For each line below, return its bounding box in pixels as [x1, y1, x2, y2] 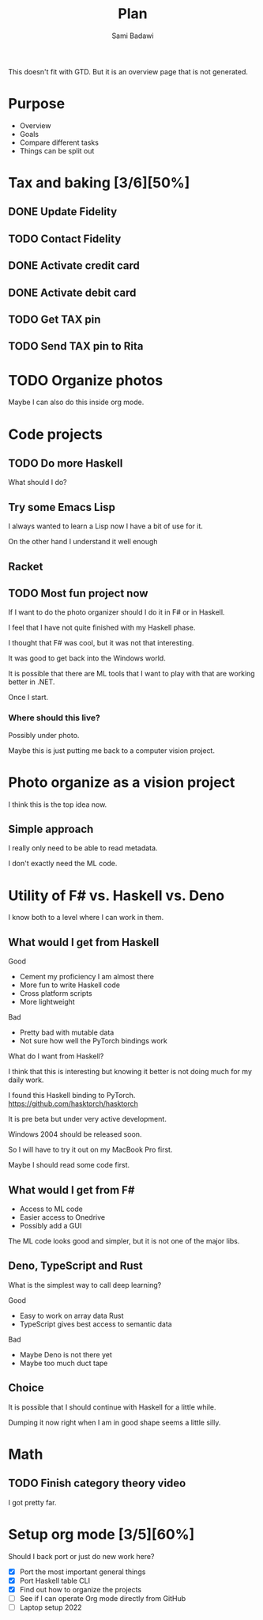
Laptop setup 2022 [19, 1603, 82, 1612]
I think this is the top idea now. [8, 800, 107, 809]
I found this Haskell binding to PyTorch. [8, 1091, 136, 1100]
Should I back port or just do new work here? [8, 1551, 155, 1561]
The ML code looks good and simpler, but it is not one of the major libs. [8, 1236, 240, 1246]
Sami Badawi [111, 31, 154, 40]
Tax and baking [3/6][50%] [8, 174, 190, 192]
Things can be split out [19, 146, 95, 155]
